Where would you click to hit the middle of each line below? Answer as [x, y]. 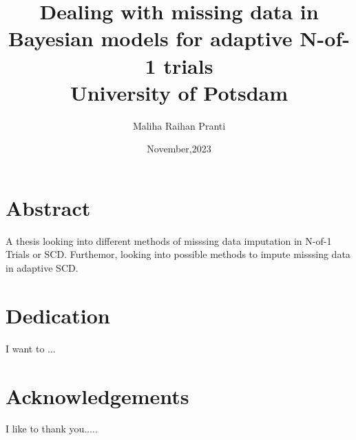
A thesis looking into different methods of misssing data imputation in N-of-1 [169, 240]
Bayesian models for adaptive [150, 38]
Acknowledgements [97, 396]
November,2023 [179, 149]
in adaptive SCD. [42, 268]
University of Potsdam [179, 92]
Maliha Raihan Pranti [179, 125]
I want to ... [31, 348]
